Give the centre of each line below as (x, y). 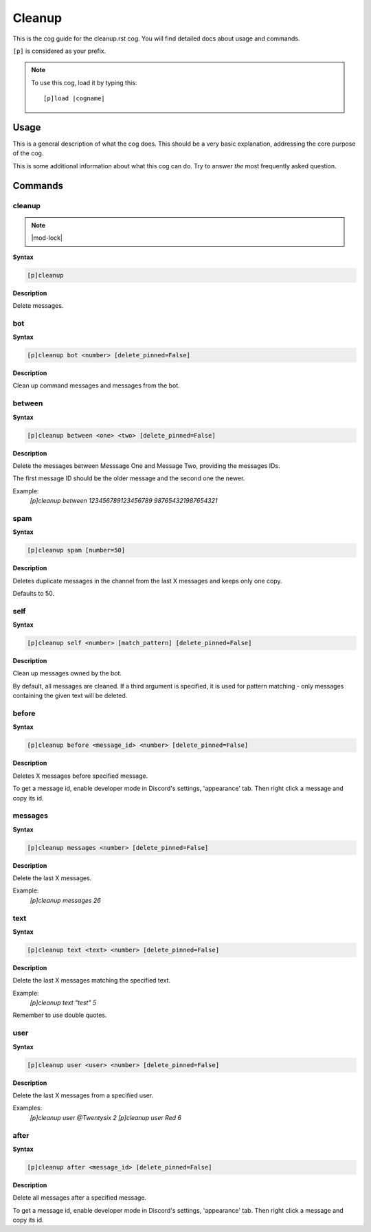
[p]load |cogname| (75, 99)
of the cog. (28, 153)
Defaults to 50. (34, 593)
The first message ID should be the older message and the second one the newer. (129, 478)
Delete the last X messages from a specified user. (83, 1095)
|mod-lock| (47, 238)
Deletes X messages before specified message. (80, 776)
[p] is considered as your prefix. (59, 51)
